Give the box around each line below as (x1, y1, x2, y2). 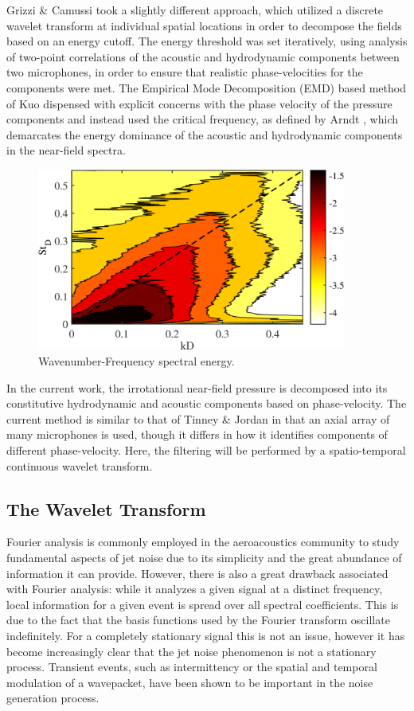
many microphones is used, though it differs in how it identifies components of (6, 426, 388, 443)
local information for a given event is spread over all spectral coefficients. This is (6, 596, 399, 612)
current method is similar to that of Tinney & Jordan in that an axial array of (6, 410, 390, 427)
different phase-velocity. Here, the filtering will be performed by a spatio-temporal (6, 442, 406, 458)
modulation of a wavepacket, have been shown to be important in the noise (6, 674, 373, 690)
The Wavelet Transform (6, 496, 206, 521)
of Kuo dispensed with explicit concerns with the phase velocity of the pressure (6, 95, 393, 111)
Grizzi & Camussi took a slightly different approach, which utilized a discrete (6, 2, 384, 18)
